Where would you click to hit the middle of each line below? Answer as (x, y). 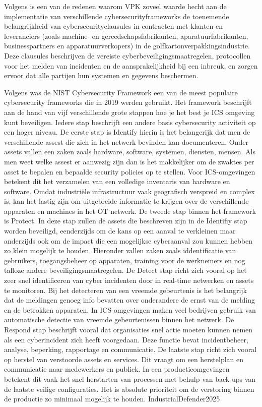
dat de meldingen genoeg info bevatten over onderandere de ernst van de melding (130, 300)
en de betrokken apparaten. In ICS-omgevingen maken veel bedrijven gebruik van (130, 309)
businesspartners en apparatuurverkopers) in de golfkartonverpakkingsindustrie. (127, 46)
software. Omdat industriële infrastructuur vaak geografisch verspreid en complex (129, 191)
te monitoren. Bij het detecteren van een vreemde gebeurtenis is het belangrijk (125, 290)
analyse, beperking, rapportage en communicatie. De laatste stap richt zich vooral (130, 349)
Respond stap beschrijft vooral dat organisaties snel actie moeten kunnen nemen (128, 329)
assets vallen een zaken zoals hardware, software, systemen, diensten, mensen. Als (130, 152)
